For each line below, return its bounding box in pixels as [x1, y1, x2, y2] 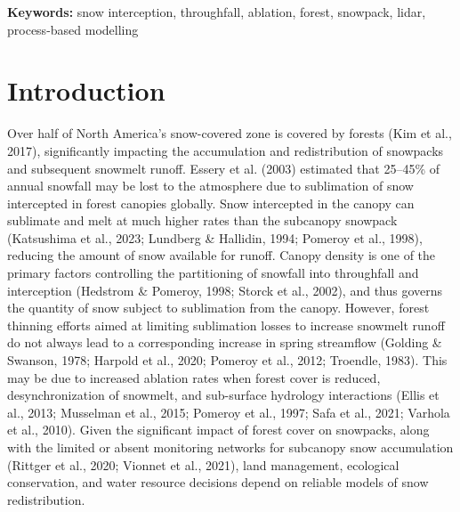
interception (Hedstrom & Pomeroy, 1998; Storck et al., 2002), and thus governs [7, 280, 443, 299]
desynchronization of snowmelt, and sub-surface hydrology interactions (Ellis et [7, 386, 440, 404]
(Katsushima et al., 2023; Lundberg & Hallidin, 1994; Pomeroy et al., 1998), [7, 228, 423, 247]
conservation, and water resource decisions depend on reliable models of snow [7, 473, 429, 492]
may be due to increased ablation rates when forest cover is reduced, [7, 368, 381, 386]
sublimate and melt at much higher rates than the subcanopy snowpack [7, 211, 398, 230]
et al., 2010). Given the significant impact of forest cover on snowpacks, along [7, 420, 430, 439]
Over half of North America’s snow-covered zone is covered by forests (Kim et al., [7, 124, 452, 142]
